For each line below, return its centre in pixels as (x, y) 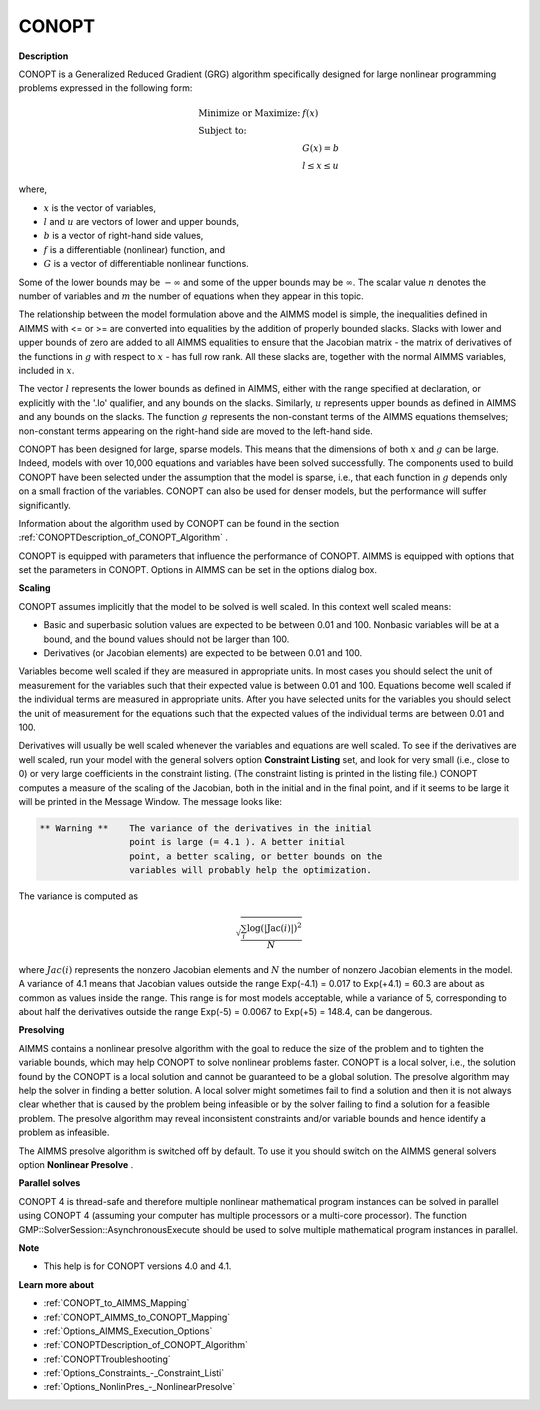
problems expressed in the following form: (105, 88)
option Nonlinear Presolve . (76, 1164)
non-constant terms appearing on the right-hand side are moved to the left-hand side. (196, 431)
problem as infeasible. (64, 1132)
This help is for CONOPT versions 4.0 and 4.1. (137, 1266)
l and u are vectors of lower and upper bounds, (141, 222)
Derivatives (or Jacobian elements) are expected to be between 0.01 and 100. (203, 653)
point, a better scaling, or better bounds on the (255, 856)
